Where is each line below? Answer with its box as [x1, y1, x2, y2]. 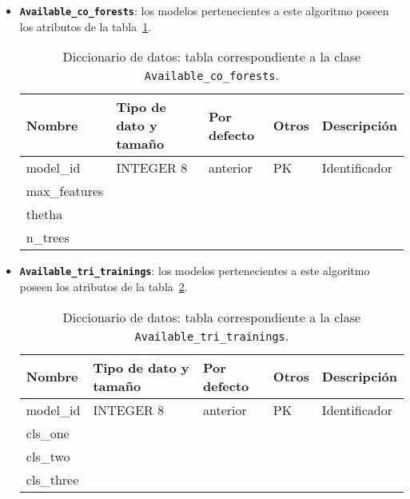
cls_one [26, 423, 70, 442]
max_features [26, 182, 104, 201]
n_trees [26, 228, 70, 247]
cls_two [26, 446, 70, 465]
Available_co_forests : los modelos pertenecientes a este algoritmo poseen [19, 2, 389, 18]
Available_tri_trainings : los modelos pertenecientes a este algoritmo [19, 262, 370, 279]
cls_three [26, 469, 79, 489]
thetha [26, 205, 63, 224]
